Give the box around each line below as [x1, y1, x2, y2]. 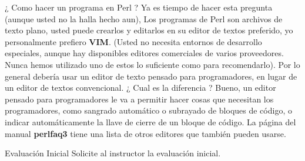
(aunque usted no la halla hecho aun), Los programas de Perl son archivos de [5, 12, 283, 25]
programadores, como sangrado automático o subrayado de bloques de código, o [5, 104, 292, 117]
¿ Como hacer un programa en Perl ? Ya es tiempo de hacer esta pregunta [5, 1, 273, 13]
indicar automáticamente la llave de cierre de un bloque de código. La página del [5, 115, 296, 128]
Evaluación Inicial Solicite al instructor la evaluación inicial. [5, 147, 221, 159]
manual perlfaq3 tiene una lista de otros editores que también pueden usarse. [5, 127, 286, 139]
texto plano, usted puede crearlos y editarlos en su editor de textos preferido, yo [5, 24, 293, 36]
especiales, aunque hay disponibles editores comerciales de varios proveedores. [5, 47, 284, 59]
